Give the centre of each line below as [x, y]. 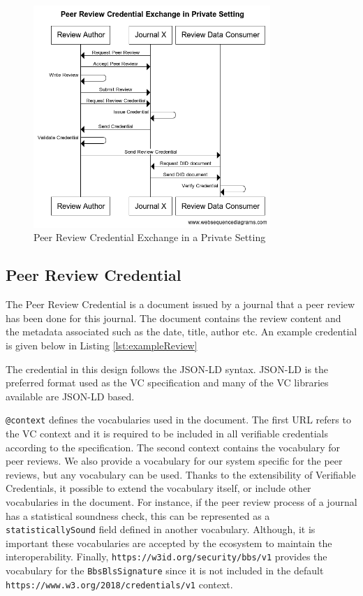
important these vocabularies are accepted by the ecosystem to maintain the [169, 543]
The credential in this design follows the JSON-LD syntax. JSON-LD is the [167, 369]
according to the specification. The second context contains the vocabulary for [173, 447]
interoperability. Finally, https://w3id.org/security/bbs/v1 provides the [166, 557]
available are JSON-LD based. [70, 396]
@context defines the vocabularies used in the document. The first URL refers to [178, 420]
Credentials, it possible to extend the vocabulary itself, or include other [158, 488]
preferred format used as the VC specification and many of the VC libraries [167, 383]
